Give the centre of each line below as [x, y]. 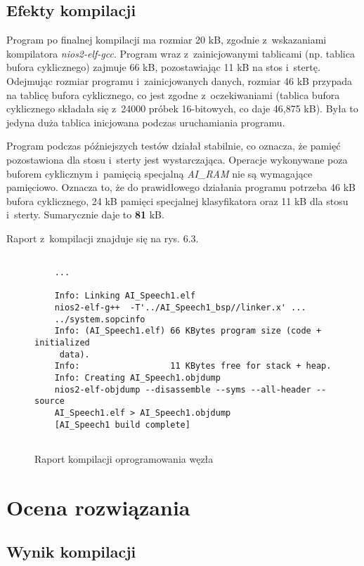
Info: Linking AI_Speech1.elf [125, 296]
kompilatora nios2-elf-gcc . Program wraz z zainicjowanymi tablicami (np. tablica [181, 53]
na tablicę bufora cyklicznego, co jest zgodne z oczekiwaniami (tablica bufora [173, 94]
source [50, 401]
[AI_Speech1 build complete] [122, 424]
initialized [62, 343]
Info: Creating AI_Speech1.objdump [137, 378]
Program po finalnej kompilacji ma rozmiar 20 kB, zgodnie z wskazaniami [167, 40]
